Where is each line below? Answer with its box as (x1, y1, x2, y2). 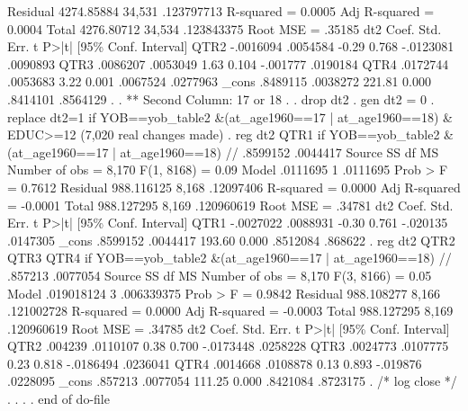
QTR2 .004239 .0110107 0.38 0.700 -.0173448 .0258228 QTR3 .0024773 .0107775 (7, 336, 449, 355)
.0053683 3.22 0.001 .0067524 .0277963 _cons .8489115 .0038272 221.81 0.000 (7, 72, 431, 91)
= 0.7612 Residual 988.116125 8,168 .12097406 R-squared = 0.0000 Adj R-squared (7, 177, 461, 196)
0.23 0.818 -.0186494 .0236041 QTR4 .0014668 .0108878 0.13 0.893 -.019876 (7, 353, 422, 372)
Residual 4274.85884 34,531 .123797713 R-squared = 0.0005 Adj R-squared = (7, 2, 435, 20)
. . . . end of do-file (7, 389, 110, 408)
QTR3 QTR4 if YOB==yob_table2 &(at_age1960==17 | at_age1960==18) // (7, 248, 452, 267)
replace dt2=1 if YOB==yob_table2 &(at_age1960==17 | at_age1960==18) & (7, 107, 453, 126)
